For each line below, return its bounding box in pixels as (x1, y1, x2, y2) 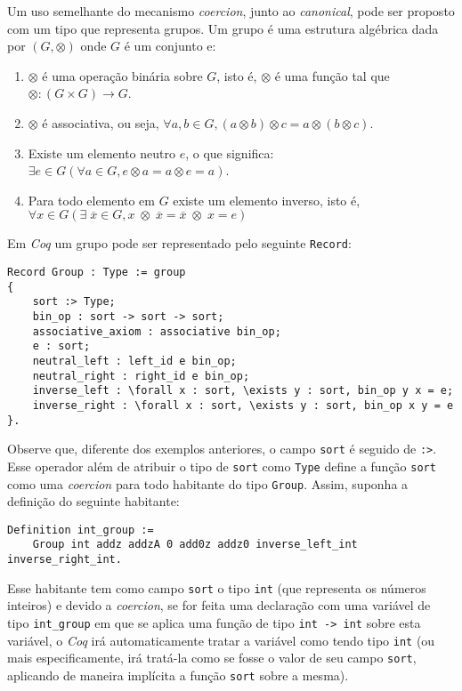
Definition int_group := (7, 523, 154, 536)
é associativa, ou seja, (42, 113, 159, 132)
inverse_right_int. (7, 553, 122, 566)
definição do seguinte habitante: (7, 492, 180, 510)
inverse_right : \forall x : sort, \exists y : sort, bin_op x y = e (32, 398, 454, 412)
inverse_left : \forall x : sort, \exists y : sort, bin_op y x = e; (32, 384, 454, 398)
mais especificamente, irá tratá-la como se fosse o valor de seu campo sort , (7, 648, 417, 667)
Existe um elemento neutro (28, 143, 175, 162)
